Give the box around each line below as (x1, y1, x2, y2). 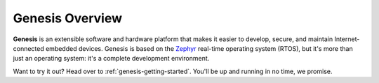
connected (13, 44, 45, 52)
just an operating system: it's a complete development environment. (13, 54, 210, 63)
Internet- (334, 35, 360, 43)
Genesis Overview (13, 10, 123, 26)
